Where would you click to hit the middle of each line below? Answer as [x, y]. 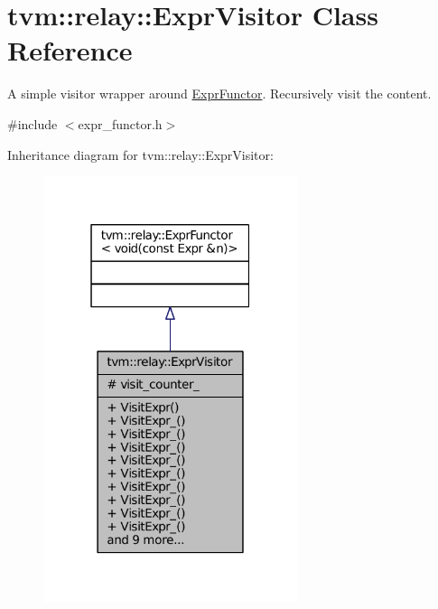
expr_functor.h [120, 123]
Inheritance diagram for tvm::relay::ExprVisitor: [140, 154]
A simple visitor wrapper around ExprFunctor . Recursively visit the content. [219, 94]
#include [33, 123]
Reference [70, 50]
